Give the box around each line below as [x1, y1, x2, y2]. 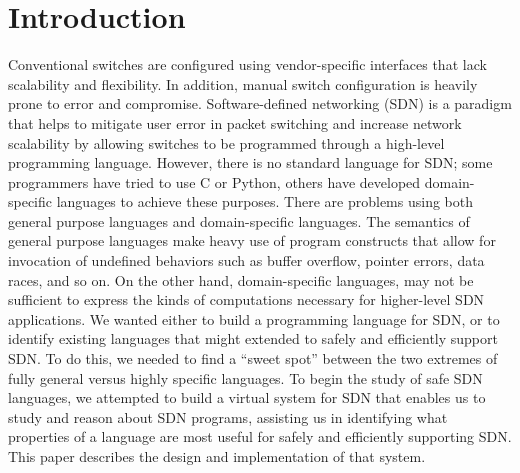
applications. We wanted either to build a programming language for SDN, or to [8, 308, 500, 329]
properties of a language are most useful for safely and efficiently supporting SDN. [8, 426, 512, 447]
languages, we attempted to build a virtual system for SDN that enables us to [8, 387, 486, 408]
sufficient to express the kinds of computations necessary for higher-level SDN [8, 289, 485, 310]
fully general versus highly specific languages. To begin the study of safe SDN [8, 367, 483, 388]
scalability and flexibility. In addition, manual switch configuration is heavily [8, 73, 478, 94]
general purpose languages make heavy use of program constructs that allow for [8, 230, 496, 251]
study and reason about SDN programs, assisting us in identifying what [8, 406, 448, 427]
